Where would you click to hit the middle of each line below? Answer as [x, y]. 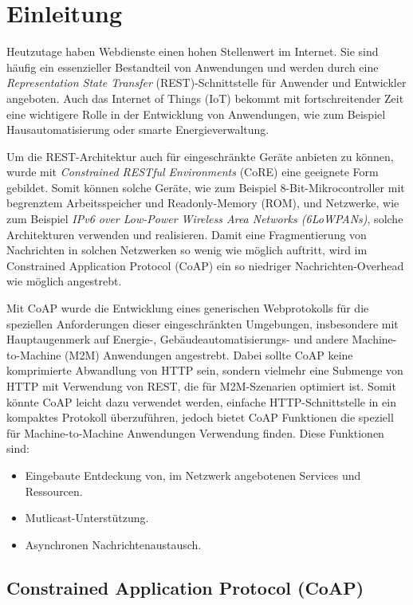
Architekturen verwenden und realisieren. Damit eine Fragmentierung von [187, 234]
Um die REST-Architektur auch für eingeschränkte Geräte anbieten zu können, [200, 156]
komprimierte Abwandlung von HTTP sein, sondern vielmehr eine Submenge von [205, 370]
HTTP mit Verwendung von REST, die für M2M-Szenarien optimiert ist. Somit [201, 386]
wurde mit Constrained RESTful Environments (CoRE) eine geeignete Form [193, 172]
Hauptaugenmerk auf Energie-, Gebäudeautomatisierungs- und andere [177, 339]
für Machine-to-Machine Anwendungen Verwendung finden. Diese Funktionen [195, 432]
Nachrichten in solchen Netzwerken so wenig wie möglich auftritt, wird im [187, 250]
